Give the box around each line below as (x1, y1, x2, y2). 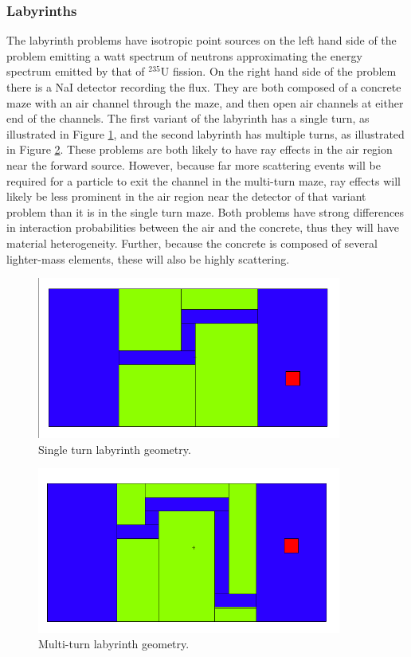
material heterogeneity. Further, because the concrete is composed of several (6, 234, 378, 251)
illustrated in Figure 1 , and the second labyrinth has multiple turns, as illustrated (6, 125, 405, 142)
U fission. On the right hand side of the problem (160, 63, 397, 80)
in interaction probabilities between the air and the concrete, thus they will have (6, 219, 400, 236)
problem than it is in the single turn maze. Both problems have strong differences (6, 203, 404, 220)
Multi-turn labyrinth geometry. (38, 635, 190, 652)
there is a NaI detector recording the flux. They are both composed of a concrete (6, 79, 401, 95)
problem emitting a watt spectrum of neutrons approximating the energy (6, 47, 362, 64)
